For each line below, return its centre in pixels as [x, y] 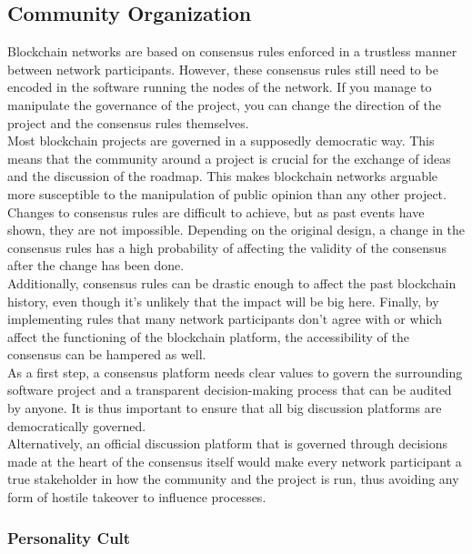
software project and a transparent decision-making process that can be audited [230, 390]
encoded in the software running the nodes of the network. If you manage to [220, 87]
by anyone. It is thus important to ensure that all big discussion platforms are [225, 408]
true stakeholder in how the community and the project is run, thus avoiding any [233, 479]
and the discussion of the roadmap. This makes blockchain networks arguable [223, 176]
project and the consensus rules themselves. [128, 122]
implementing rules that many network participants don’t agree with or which [225, 319]
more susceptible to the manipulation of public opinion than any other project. [227, 193]
